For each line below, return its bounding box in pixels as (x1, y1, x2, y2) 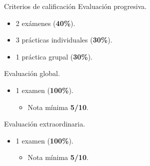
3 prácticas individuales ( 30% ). (15, 34, 112, 45)
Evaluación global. (4, 68, 60, 78)
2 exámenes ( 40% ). (15, 17, 75, 28)
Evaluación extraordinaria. (4, 118, 85, 129)
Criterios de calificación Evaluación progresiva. (4, 1, 147, 11)
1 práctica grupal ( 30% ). (15, 51, 93, 61)
